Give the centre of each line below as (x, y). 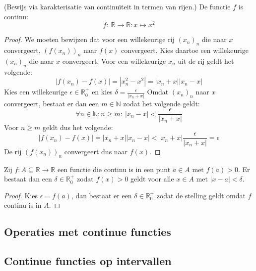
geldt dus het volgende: (78, 127)
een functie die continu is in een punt (114, 169)
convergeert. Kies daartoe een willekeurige (185, 50)
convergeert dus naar (96, 151)
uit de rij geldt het (206, 61)
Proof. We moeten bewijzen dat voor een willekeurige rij (89, 39)
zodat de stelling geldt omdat (201, 195)
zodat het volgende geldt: (161, 103)
